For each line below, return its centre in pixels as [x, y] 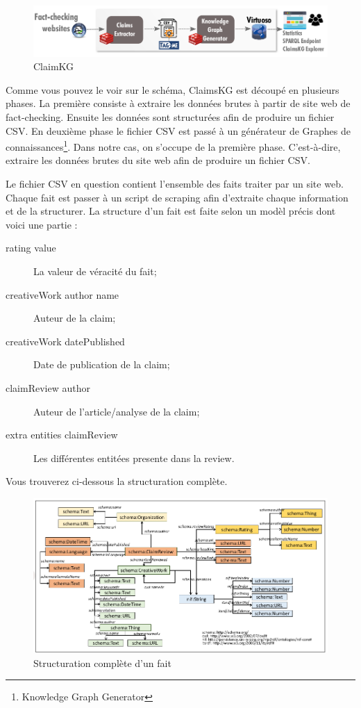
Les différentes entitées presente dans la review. [134, 458]
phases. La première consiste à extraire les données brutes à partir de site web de [178, 103]
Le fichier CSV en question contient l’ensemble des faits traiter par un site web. [175, 184]
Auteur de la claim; [75, 318]
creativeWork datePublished [65, 341]
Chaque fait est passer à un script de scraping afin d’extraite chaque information [177, 197]
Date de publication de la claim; [102, 364]
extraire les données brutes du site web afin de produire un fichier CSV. [158, 160]
